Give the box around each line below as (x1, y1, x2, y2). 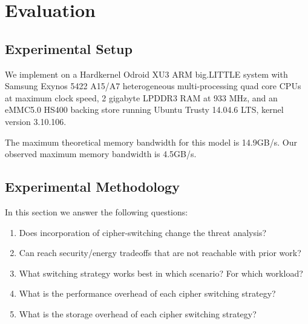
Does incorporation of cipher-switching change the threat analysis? (19, 226, 267, 238)
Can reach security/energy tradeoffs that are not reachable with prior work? (19, 246, 301, 259)
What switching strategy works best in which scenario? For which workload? (19, 266, 303, 279)
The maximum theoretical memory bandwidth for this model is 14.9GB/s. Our (5, 135, 297, 148)
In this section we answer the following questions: (5, 205, 188, 218)
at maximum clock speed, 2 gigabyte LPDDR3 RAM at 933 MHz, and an (5, 91, 278, 104)
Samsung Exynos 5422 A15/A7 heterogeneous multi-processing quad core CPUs (5, 79, 301, 92)
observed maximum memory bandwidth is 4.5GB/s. (5, 147, 197, 160)
